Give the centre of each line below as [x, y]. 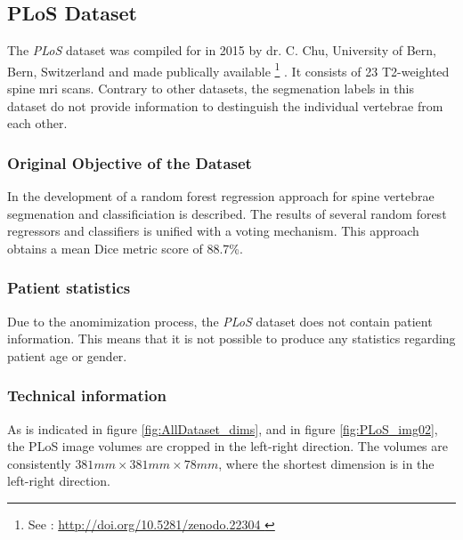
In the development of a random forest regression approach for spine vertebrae [221, 196]
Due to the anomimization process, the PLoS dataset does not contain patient [220, 321]
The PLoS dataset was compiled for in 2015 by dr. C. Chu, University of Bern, [222, 50]
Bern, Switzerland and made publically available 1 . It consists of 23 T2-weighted [228, 69]
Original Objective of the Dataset [130, 162]
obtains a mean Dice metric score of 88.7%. [125, 248]
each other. [37, 123]
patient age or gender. [67, 355]
